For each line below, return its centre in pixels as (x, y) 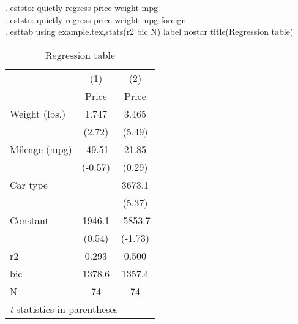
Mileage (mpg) (41, 149)
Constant (29, 220)
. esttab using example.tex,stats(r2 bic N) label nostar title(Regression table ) (149, 32)
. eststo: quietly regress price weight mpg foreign (96, 19)
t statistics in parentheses (64, 309)
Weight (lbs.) (38, 113)
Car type (29, 184)
